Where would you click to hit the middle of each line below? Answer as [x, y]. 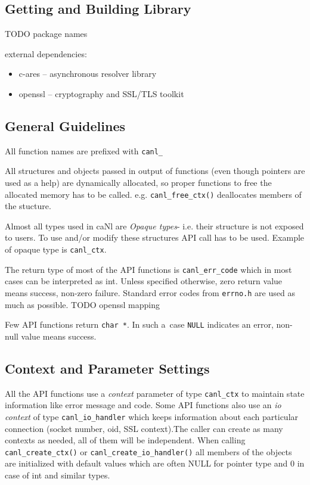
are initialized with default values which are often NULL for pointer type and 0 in [155, 463]
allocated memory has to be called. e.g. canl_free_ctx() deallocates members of [153, 194]
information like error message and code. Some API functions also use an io [143, 405]
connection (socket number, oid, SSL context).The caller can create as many [144, 428]
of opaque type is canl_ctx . [56, 249]
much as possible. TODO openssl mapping [82, 304]
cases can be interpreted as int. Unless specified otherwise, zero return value [144, 281]
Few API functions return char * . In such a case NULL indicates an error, [139, 324]
